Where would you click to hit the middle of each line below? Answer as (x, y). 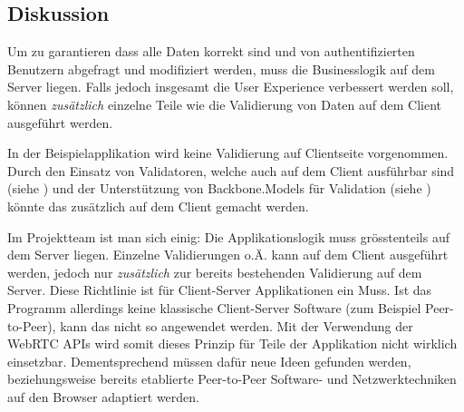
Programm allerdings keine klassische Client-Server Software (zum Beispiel (214, 307)
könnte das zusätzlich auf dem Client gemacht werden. (158, 206)
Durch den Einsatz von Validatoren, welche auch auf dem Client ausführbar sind (231, 170)
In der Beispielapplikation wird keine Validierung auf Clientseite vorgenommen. (228, 153)
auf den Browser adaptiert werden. (103, 396)
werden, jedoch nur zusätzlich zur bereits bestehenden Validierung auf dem (215, 272)
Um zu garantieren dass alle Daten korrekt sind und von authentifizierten (211, 51)
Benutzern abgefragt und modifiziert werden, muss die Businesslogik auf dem (221, 69)
